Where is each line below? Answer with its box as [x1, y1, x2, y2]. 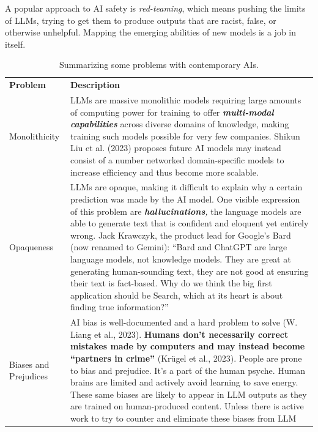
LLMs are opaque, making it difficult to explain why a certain [70, 181, 303, 193]
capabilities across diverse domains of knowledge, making [70, 117, 289, 130]
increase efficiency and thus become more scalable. [70, 165, 259, 178]
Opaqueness [9, 240, 54, 253]
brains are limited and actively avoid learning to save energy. [70, 376, 298, 389]
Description [70, 78, 120, 91]
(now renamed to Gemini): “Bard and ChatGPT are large [70, 240, 287, 253]
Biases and [9, 357, 50, 370]
